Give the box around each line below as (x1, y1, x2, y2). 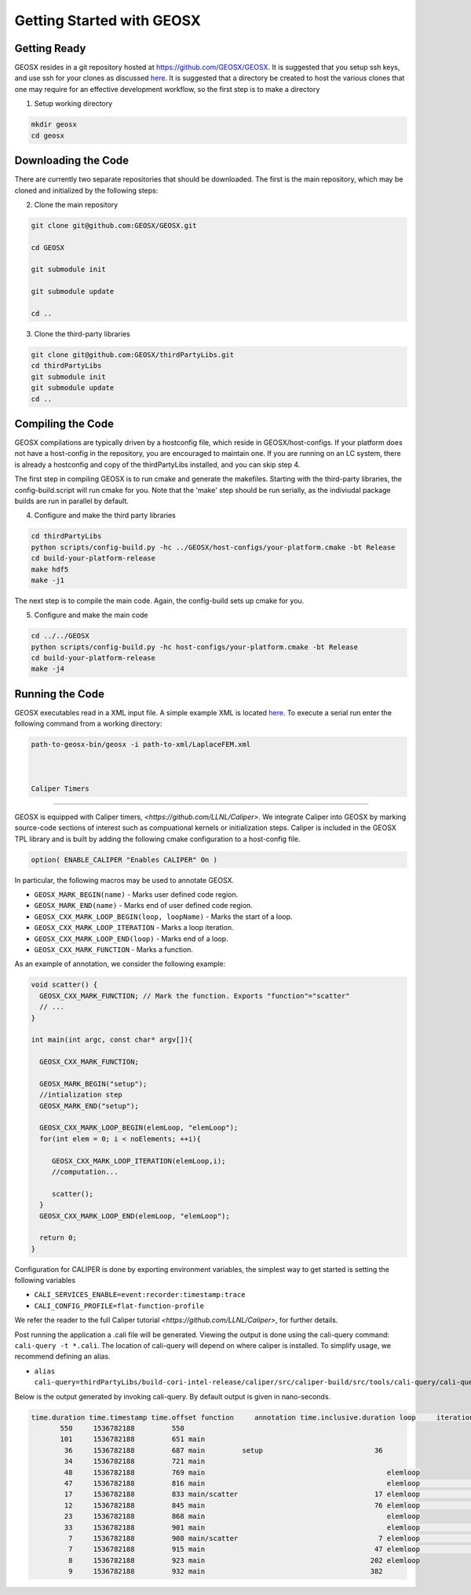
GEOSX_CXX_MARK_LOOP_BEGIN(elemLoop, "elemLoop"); (39, 1123, 239, 1132)
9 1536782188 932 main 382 (68, 1567, 384, 1576)
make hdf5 (31, 564, 69, 574)
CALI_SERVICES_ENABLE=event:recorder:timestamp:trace (34, 1290, 246, 1299)
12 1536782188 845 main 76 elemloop (64, 1501, 420, 1509)
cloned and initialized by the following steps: (14, 186, 159, 195)
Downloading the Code (14, 154, 130, 167)
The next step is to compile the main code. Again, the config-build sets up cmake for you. (14, 596, 305, 605)
